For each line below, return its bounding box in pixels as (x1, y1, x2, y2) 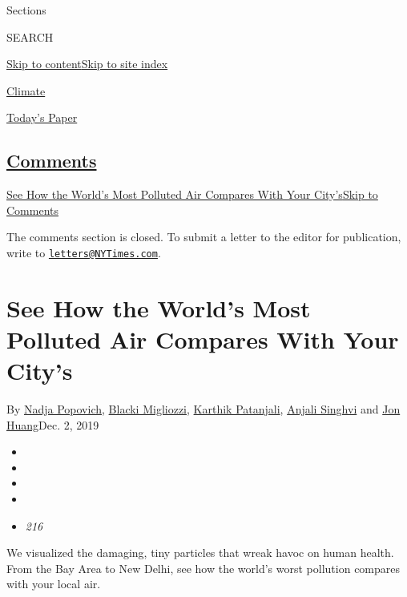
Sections (6, 2, 46, 18)
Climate (6, 82, 46, 99)
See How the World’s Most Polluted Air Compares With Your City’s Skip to (6, 186, 378, 203)
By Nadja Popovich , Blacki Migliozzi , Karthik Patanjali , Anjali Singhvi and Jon (6, 401, 401, 417)
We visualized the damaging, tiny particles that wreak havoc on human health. (6, 544, 394, 561)
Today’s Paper (6, 109, 78, 126)
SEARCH (6, 28, 54, 45)
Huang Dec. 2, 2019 (6, 416, 99, 433)
